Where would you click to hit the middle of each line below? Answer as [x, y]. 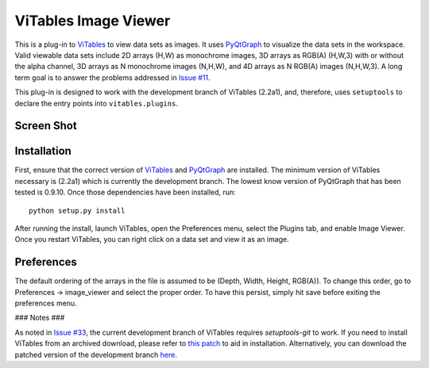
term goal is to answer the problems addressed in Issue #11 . [112, 77]
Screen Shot [46, 126]
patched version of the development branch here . [96, 355]
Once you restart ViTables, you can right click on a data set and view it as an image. [152, 240]
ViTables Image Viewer [93, 21]
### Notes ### [40, 318]
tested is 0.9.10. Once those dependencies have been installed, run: [125, 192]
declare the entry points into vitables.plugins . [97, 103]
